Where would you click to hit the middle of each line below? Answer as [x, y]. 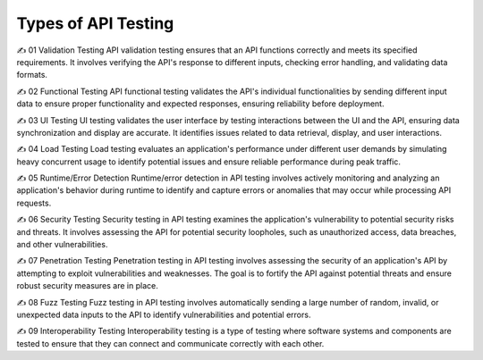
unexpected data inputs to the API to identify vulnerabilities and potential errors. [164, 314]
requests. [34, 203]
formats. [32, 75]
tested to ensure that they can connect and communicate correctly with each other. [170, 343]
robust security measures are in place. [87, 286]
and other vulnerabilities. [62, 245]
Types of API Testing [95, 23]
